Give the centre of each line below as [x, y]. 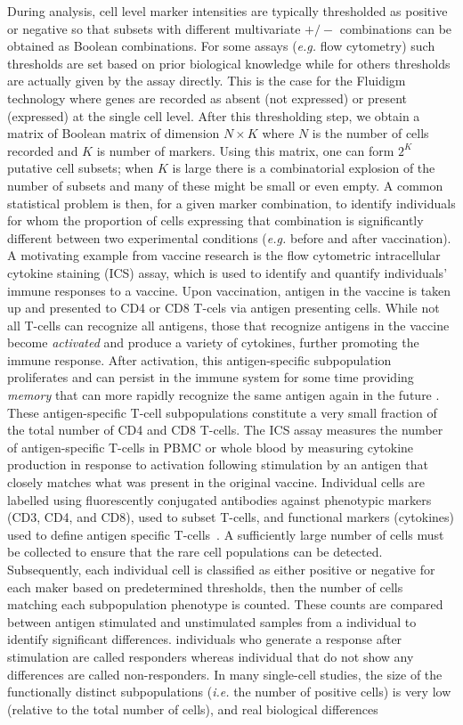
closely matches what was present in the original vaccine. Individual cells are [216, 482]
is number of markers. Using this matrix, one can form [245, 150]
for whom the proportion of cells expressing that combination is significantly [215, 220]
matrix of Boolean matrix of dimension [114, 133]
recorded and [43, 150]
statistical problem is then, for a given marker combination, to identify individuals [231, 203]
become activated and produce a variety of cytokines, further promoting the [213, 342]
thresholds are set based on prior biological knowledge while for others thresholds [229, 63]
